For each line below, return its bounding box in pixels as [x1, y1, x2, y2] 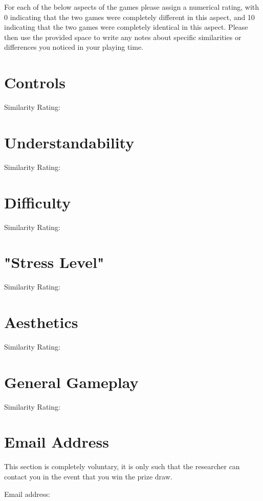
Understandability [4, 131, 135, 152]
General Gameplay [4, 371, 139, 392]
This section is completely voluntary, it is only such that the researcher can [4, 461, 240, 472]
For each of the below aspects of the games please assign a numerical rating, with [4, 2, 259, 12]
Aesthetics [4, 312, 78, 333]
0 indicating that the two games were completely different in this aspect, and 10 [4, 11, 255, 22]
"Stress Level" [4, 252, 104, 273]
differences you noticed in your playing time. [4, 42, 143, 52]
